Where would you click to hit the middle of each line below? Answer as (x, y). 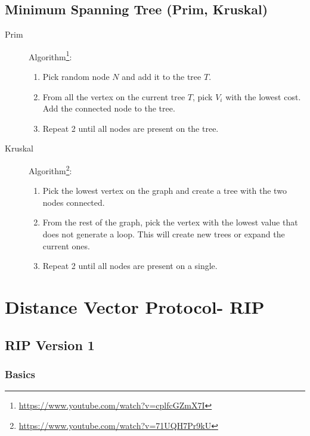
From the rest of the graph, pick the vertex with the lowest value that (170, 222)
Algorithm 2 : (50, 170)
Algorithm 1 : (50, 55)
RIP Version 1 (50, 344)
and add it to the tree (162, 77)
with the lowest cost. (263, 96)
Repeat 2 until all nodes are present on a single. (130, 266)
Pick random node (76, 77)
